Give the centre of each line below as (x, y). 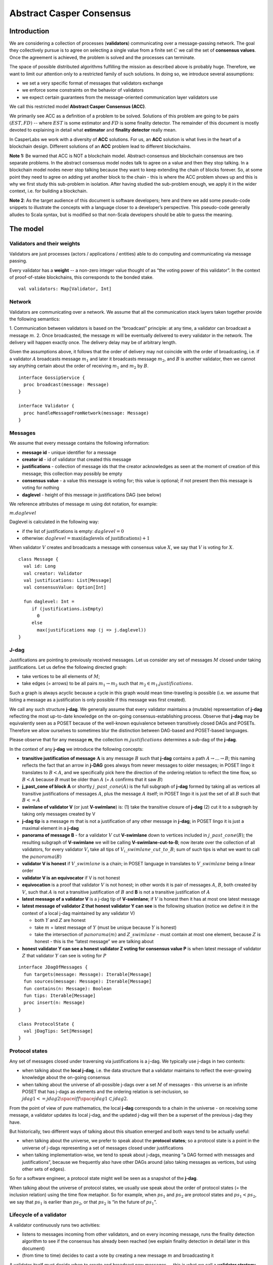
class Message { (38, 559)
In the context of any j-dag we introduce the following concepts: (76, 749)
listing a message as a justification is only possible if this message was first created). (98, 700)
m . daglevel (23, 513)
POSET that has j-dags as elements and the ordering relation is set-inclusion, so (105, 1092)
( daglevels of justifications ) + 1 (116, 538)
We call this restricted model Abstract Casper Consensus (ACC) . (78, 107)
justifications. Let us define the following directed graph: (68, 667)
